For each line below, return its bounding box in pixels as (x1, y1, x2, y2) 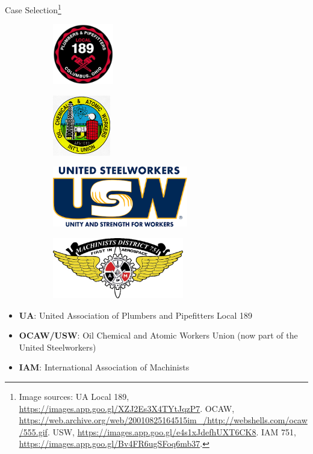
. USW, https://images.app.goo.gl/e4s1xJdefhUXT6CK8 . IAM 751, (47, 425, 296, 438)
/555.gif (19, 425, 48, 438)
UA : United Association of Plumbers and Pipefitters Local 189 (19, 308, 253, 321)
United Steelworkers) (19, 340, 96, 353)
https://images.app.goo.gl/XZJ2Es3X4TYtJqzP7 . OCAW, (19, 402, 235, 414)
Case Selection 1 (5, 2, 61, 16)
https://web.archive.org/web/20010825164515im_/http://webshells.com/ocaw (19, 414, 308, 426)
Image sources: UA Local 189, (19, 390, 129, 402)
